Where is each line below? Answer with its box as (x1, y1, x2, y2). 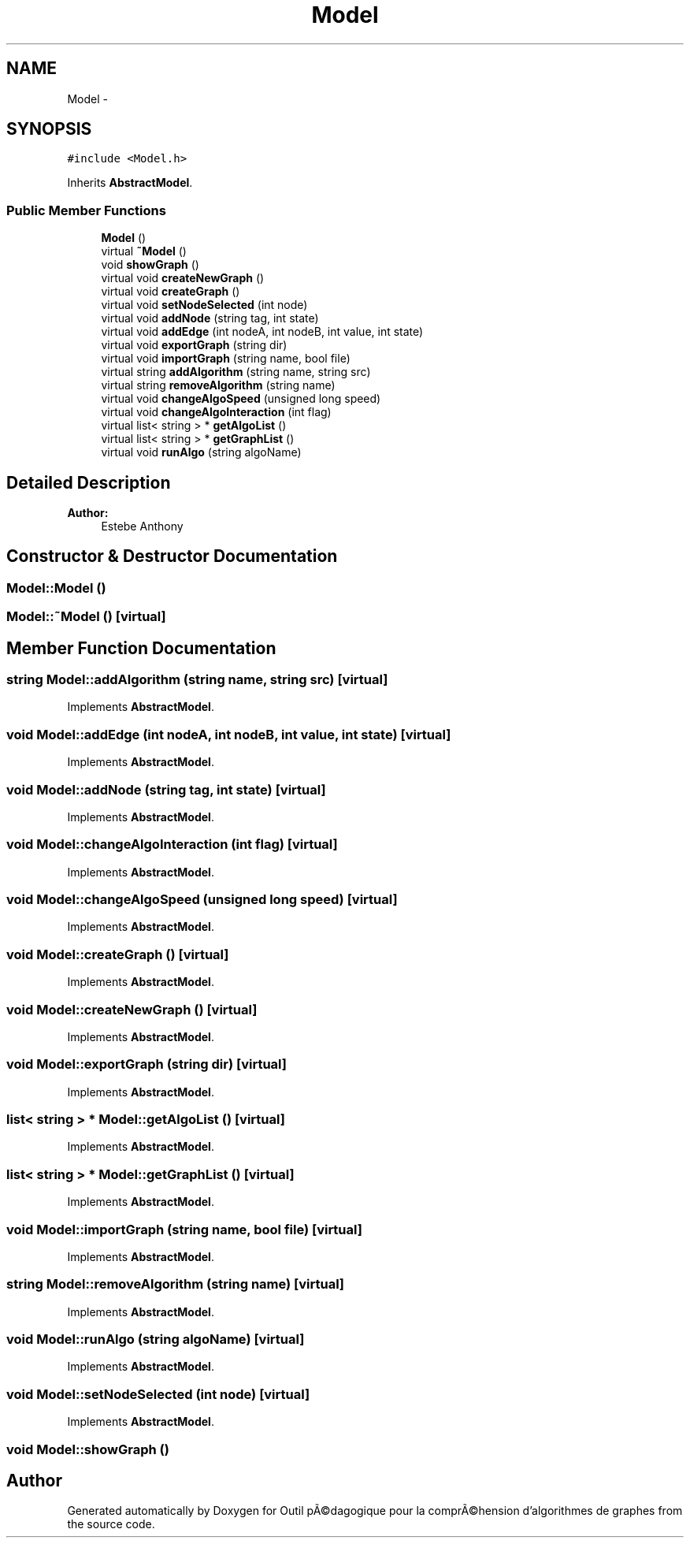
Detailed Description (6, 472, 171, 493)
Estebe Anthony (101, 519, 184, 534)
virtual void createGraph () (101, 285, 240, 299)
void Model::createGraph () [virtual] (6, 946, 229, 962)
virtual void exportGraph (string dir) (101, 338, 287, 352)
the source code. (67, 1517, 155, 1531)
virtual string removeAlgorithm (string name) (101, 378, 336, 393)
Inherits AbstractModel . (67, 176, 193, 190)
